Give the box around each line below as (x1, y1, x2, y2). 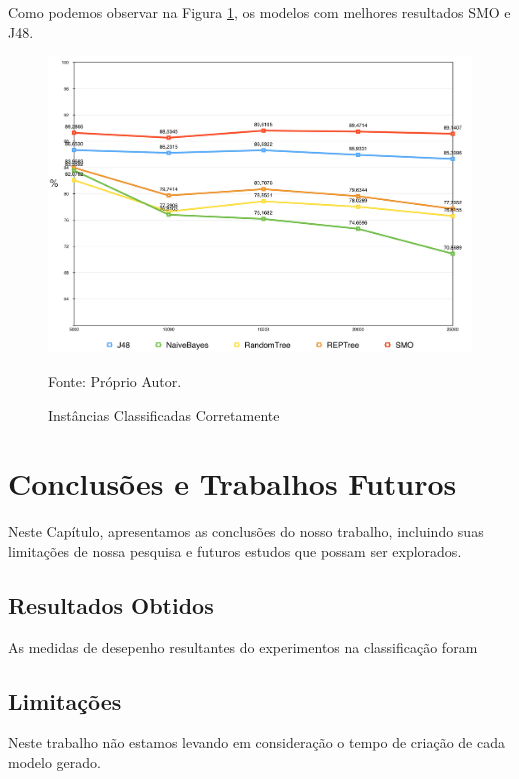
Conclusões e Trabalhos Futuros (8, 463, 457, 504)
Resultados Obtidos (8, 589, 214, 620)
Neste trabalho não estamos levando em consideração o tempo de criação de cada (8, 732, 505, 753)
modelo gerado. (8, 752, 101, 773)
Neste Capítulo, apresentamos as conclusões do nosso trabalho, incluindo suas (8, 521, 484, 542)
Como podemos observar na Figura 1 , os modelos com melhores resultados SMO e (8, 2, 511, 22)
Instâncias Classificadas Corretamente (48, 404, 280, 425)
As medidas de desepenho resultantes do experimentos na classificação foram (8, 636, 478, 657)
